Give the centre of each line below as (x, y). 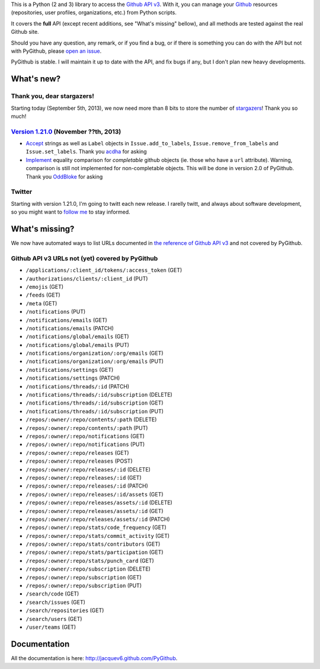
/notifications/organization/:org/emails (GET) (95, 353)
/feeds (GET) (43, 295)
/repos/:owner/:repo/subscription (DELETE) (88, 569)
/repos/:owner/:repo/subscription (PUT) (84, 586)
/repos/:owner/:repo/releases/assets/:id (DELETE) (99, 503)
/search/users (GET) (54, 619)
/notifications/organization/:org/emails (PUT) (95, 361)
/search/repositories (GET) (65, 610)
